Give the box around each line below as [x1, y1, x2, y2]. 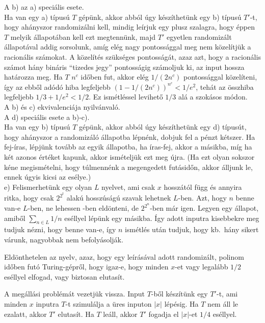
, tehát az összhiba [196, 81, 254, 92]
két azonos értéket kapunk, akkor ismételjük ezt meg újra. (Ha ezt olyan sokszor [4, 151, 255, 162]
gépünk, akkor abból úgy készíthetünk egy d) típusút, [79, 121, 247, 132]
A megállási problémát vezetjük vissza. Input [4, 288, 145, 299]
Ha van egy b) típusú [4, 121, 70, 132]
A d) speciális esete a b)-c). [4, 111, 90, 122]
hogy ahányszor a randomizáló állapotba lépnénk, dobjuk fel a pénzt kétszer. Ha [4, 131, 255, 142]
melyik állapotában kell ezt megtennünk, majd [10, 31, 156, 42]
